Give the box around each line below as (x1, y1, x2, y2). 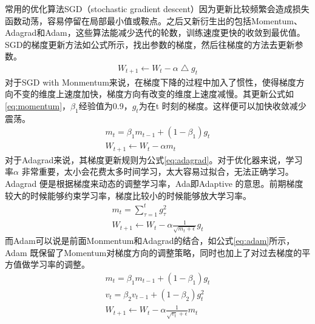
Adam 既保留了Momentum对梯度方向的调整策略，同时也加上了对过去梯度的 (5, 246, 302, 258)
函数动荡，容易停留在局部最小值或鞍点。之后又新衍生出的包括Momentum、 (5, 14, 302, 27)
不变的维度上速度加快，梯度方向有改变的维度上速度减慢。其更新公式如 (13, 87, 294, 100)
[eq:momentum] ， (5, 99, 71, 112)
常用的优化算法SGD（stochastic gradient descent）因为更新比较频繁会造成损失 (5, 2, 310, 15)
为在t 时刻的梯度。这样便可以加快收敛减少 (138, 99, 307, 112)
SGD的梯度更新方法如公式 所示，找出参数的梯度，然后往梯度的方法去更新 (5, 38, 295, 50)
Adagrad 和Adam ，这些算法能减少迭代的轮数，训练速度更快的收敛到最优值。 (5, 26, 305, 39)
